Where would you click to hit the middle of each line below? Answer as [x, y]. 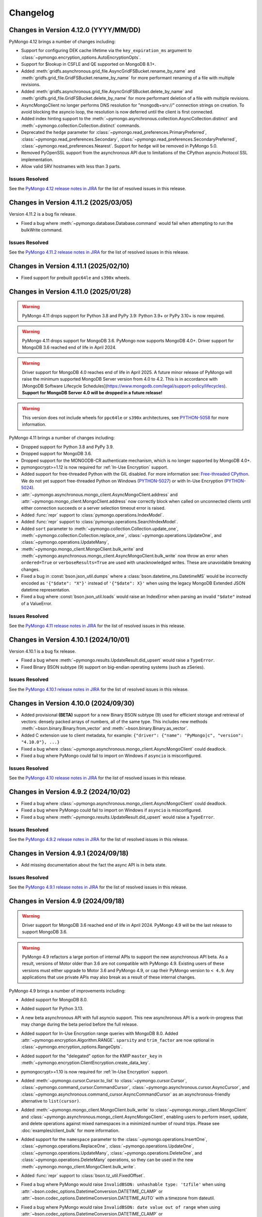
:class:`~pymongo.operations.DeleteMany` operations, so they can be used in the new [107, 1160]
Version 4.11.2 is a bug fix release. [43, 214]
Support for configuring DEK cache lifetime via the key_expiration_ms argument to [106, 51]
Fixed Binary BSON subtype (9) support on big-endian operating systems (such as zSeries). [113, 667]
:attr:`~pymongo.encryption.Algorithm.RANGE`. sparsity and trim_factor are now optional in [118, 1040]
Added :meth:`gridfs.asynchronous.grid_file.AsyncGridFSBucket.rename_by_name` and [108, 71]
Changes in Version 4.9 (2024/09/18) [67, 901]
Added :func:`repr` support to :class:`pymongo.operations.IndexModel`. [93, 515]
